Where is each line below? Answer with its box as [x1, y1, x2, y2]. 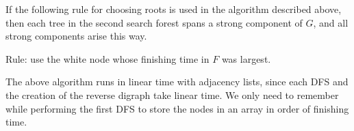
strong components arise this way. [5, 29, 147, 43]
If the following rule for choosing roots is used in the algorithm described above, [5, 2, 342, 16]
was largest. [221, 51, 271, 65]
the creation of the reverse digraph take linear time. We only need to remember [5, 87, 339, 102]
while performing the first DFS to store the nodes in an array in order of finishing [5, 101, 349, 115]
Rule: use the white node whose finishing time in [5, 51, 210, 65]
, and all [313, 15, 349, 29]
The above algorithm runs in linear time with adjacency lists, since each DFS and [5, 74, 349, 89]
